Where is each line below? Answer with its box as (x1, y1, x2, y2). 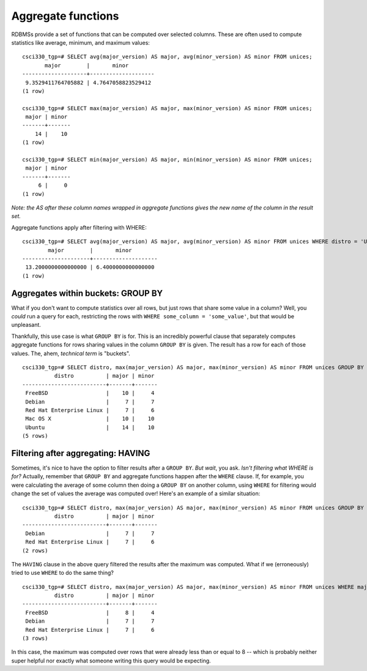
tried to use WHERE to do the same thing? (11, 569, 114, 577)
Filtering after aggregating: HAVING (11, 448, 150, 459)
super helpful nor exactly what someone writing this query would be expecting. (11, 657, 211, 664)
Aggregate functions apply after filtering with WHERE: (11, 223, 147, 231)
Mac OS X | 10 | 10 (25, 415, 155, 422)
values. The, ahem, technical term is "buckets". (11, 350, 131, 357)
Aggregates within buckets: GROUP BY (11, 288, 163, 298)
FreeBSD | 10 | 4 (25, 389, 155, 397)
